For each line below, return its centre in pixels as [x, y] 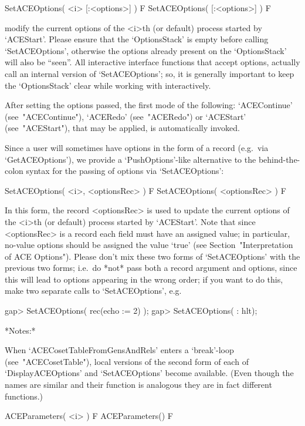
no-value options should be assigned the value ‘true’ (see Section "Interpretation [149, 245]
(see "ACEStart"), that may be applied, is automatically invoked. [122, 128]
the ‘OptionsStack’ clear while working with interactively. [108, 85]
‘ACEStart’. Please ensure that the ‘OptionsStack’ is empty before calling [137, 39]
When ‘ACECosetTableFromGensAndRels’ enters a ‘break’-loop [119, 350]
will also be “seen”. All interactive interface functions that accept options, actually [152, 62]
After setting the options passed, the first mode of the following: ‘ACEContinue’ [149, 105]
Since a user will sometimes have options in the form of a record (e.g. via [137, 147]
